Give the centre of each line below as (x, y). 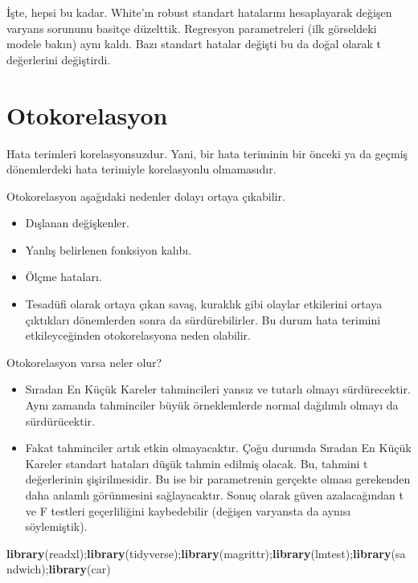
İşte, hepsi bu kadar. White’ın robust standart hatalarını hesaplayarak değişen (199, 12)
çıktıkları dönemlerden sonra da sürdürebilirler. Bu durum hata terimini (203, 319)
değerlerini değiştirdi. (59, 59)
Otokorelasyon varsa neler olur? (84, 362)
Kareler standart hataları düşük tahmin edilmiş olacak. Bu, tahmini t (197, 463)
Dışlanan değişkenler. (77, 223)
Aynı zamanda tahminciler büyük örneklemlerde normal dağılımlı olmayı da (212, 405)
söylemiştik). (56, 526)
